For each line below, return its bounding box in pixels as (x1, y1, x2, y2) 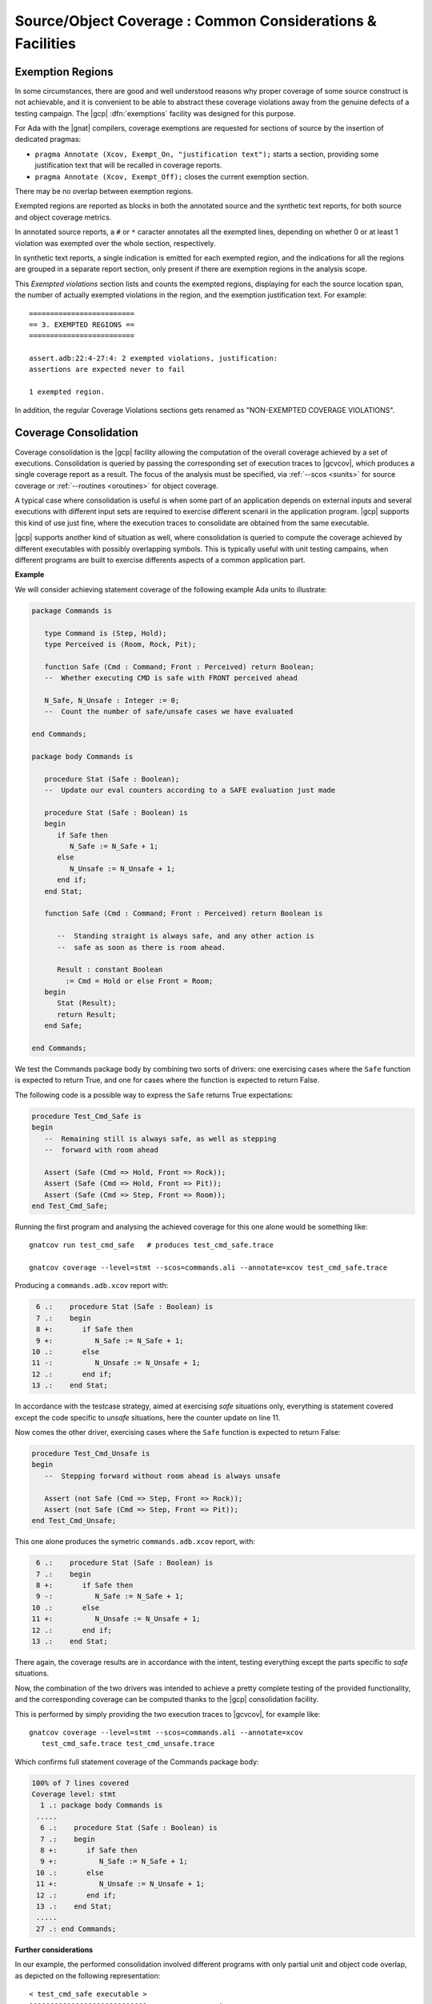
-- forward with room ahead (44, 1145, 159, 1154)
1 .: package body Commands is (40, 1800, 163, 1810)
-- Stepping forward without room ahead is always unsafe (44, 1471, 281, 1481)
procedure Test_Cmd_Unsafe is (31, 1448, 150, 1458)
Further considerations (14, 1945, 94, 1954)
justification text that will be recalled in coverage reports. (34, 160, 222, 170)
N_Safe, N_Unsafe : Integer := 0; (44, 696, 180, 705)
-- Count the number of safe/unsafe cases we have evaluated (44, 707, 294, 717)
